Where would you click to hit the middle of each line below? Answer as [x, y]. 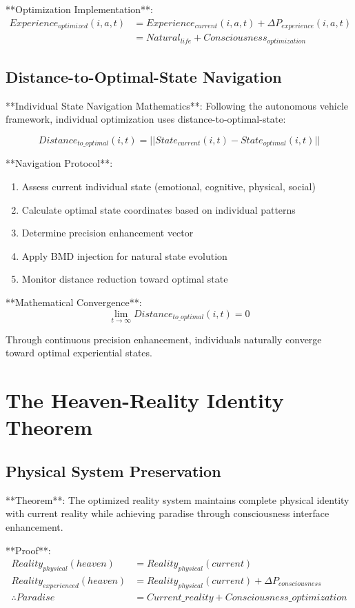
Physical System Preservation [113, 470]
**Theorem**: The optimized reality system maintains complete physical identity [177, 499]
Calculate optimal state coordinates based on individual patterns [159, 209]
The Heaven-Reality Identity [145, 400]
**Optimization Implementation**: [79, 9]
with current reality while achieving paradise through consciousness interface [168, 513]
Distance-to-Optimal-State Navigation [144, 76]
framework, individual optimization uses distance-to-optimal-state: [146, 119]
